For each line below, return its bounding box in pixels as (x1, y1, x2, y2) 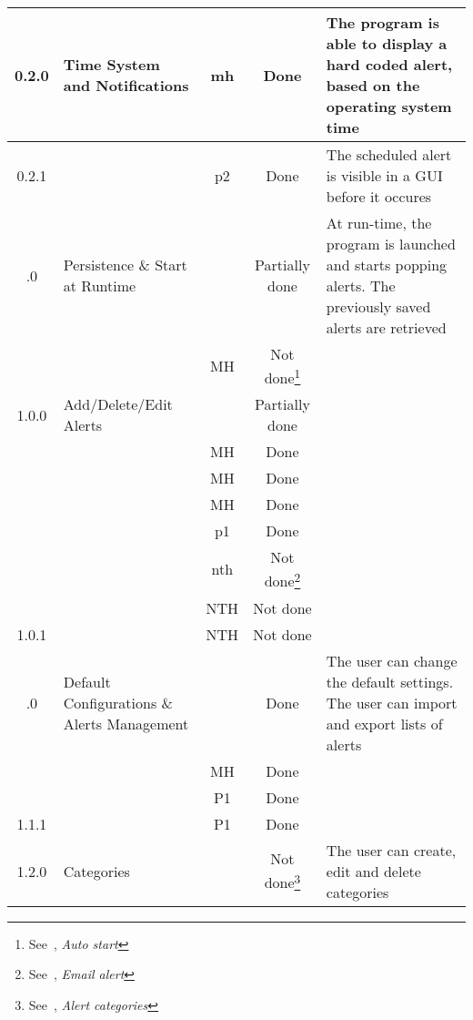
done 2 (264, 567, 301, 592)
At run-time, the (326, 212, 432, 233)
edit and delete (326, 860, 421, 882)
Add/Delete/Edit (63, 393, 173, 415)
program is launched (326, 233, 456, 254)
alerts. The (326, 275, 396, 296)
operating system (326, 96, 452, 117)
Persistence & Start (63, 254, 187, 275)
